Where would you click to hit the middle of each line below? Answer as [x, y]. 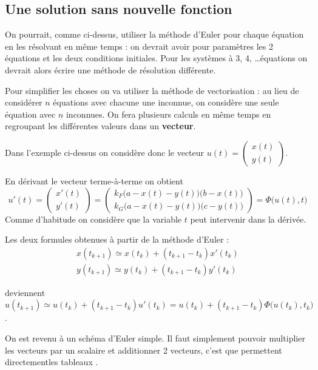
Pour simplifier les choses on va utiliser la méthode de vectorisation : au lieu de [152, 90]
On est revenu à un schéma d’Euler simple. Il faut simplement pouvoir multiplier [155, 338]
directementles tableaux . [52, 362]
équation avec [30, 114]
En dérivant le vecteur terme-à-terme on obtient [94, 180]
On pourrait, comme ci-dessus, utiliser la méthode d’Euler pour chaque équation [154, 34]
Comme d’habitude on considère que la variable [93, 219]
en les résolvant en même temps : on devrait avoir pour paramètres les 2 [139, 46]
